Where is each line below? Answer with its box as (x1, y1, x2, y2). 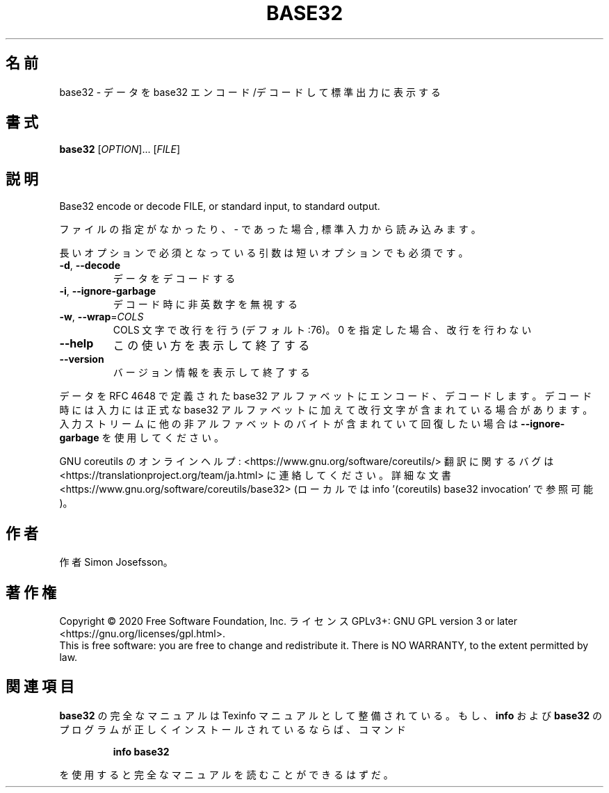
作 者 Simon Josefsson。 (59, 556, 173, 569)
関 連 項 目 (6, 678, 74, 696)
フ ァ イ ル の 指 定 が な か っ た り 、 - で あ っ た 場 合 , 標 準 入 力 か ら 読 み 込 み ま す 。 (59, 223, 481, 236)
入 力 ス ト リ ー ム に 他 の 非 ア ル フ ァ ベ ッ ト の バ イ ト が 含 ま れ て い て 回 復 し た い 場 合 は (59, 418, 519, 430)
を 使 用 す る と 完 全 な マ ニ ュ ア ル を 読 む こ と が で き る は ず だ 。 (59, 768, 393, 780)
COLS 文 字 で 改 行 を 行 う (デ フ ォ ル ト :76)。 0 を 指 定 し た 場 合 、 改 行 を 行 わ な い (113, 324, 532, 336)
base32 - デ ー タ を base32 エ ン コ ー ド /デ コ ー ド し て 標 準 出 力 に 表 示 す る (59, 85, 441, 98)
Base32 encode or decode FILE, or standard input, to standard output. (59, 200, 380, 213)
